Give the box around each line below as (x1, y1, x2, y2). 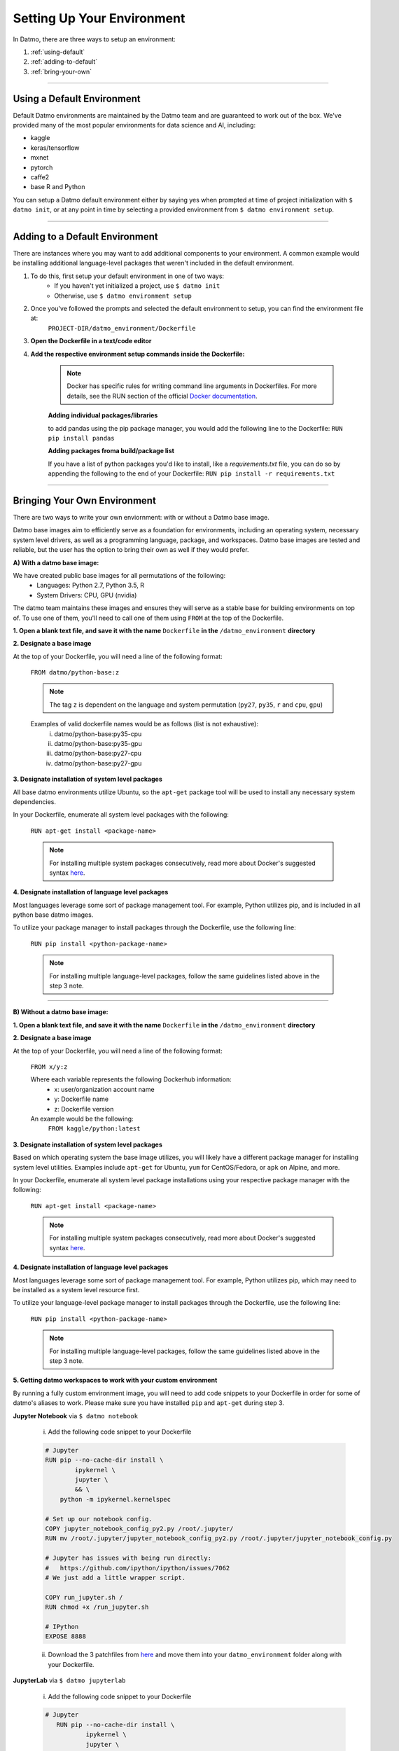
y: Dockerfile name (54, 1095, 108, 1103)
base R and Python (30, 183, 85, 191)
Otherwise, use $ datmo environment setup (54, 291, 192, 300)
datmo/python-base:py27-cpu (54, 749, 142, 758)
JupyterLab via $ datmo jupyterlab (13, 1676, 126, 1684)
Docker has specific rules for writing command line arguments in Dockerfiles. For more (66, 382, 318, 390)
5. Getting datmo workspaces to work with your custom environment (13, 1376, 218, 1385)
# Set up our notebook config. (45, 1515, 153, 1523)
